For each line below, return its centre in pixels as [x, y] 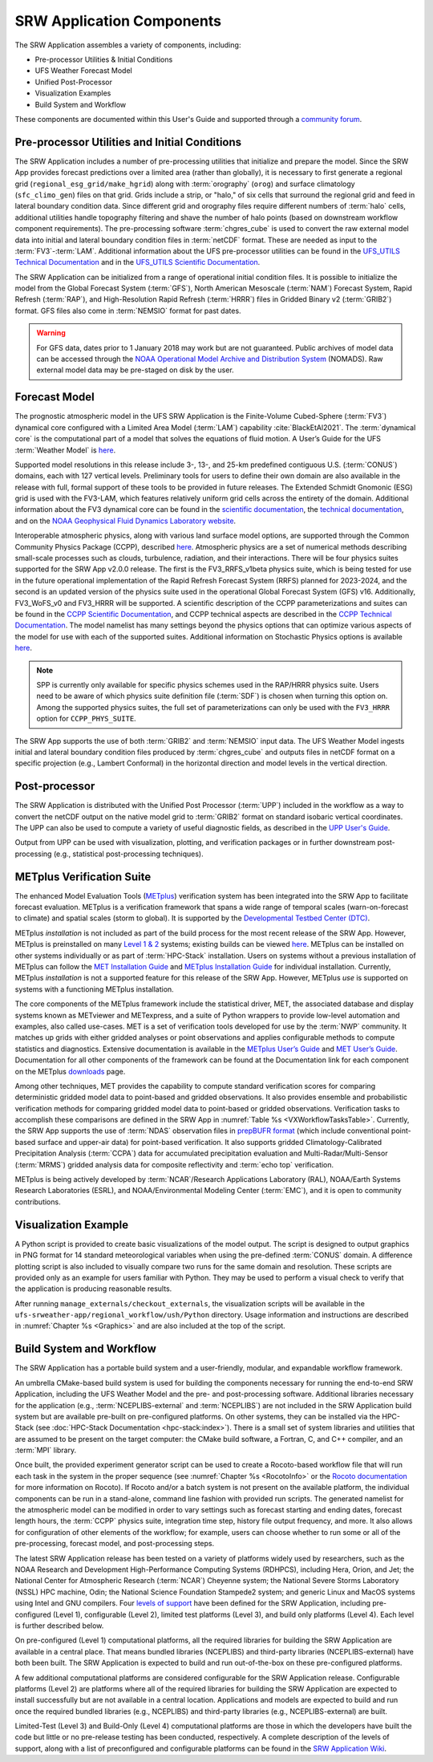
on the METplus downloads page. [70, 1071]
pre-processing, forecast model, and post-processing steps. [115, 1544]
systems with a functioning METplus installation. [94, 989]
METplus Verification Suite [83, 877]
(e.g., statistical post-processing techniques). [128, 854]
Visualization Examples [73, 93]
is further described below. [59, 1626]
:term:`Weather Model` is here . [65, 450]
